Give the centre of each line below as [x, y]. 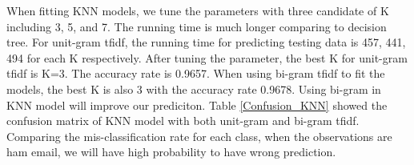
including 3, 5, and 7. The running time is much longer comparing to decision [197, 26]
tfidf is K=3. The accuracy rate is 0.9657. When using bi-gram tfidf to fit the [196, 73]
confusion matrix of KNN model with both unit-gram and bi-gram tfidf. [183, 121]
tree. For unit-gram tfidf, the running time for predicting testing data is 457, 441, [206, 42]
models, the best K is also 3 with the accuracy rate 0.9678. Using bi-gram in [194, 89]
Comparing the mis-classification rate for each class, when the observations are [199, 136]
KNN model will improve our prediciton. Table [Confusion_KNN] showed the [197, 105]
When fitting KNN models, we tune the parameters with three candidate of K [198, 10]
